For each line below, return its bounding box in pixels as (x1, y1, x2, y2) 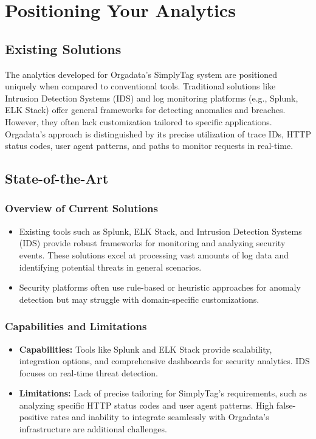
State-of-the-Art (5, 169, 109, 188)
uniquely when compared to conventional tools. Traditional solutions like (5, 80, 276, 92)
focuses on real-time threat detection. (19, 366, 158, 379)
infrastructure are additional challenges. (19, 423, 167, 435)
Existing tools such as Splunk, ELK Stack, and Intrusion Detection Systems (19, 224, 302, 237)
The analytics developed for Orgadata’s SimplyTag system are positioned (5, 67, 278, 80)
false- (276, 398, 296, 411)
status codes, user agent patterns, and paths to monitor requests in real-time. (5, 139, 294, 152)
